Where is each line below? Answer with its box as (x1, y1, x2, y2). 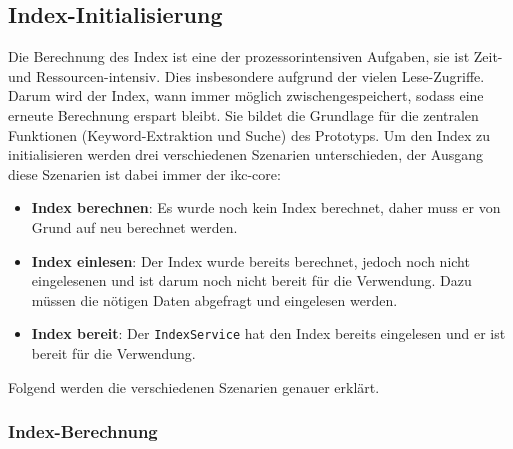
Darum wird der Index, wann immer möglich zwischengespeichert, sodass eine (8, 85, 484, 106)
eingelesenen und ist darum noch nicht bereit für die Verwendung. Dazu (31, 270, 472, 291)
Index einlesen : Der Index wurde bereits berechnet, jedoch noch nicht (31, 250, 470, 271)
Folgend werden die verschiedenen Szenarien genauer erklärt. (8, 376, 380, 397)
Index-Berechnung (8, 419, 158, 444)
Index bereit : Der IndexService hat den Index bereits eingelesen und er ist (31, 323, 506, 344)
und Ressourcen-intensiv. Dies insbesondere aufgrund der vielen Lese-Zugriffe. (8, 65, 485, 86)
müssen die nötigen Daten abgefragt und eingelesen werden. (31, 289, 398, 310)
